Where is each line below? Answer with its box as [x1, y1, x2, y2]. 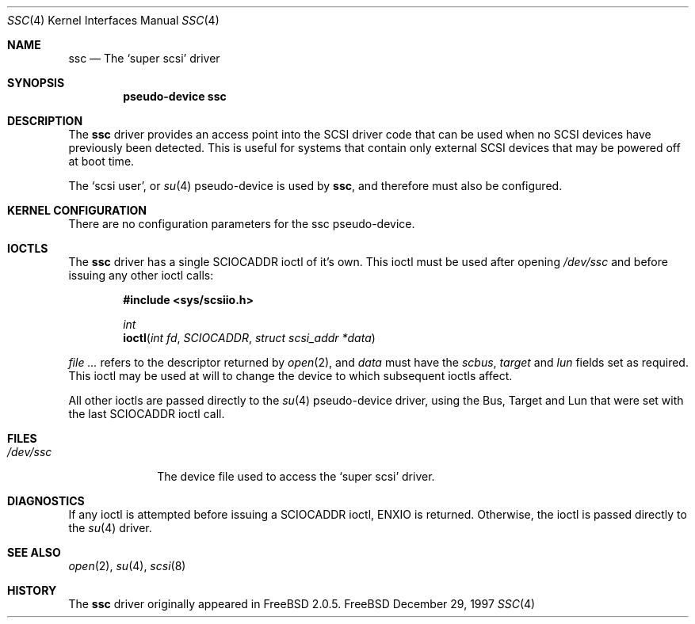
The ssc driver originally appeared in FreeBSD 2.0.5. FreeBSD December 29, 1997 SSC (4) [68, 597, 536, 611]
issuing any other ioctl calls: [68, 268, 214, 282]
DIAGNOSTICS [7, 494, 85, 508]
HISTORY [7, 584, 57, 597]
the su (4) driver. [68, 521, 152, 535]
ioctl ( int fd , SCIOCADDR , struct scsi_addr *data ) [123, 331, 376, 344]
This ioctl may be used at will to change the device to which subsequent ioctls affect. [68, 369, 513, 382]
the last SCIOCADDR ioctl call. [68, 407, 225, 420]
